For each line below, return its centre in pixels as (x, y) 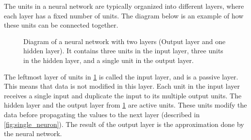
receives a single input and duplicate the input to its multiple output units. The (123, 95)
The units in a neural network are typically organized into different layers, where (124, 6)
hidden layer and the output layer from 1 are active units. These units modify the (125, 105)
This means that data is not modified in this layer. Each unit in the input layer (122, 86)
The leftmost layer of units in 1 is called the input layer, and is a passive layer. (121, 76)
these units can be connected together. (61, 25)
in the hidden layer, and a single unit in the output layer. (109, 60)
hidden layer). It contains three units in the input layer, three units (123, 51)
